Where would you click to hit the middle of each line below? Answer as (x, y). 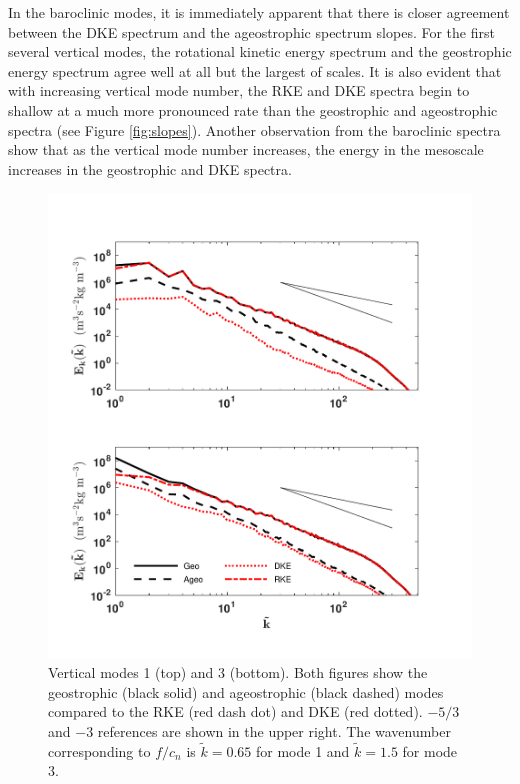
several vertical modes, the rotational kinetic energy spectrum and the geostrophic (260, 51)
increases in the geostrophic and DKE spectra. (150, 168)
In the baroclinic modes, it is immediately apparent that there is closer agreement (259, 12)
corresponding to (99, 750)
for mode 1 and (302, 750)
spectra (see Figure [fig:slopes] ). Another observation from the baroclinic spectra (254, 129)
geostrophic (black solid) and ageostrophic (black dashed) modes (246, 691)
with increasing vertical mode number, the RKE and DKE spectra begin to (239, 90)
